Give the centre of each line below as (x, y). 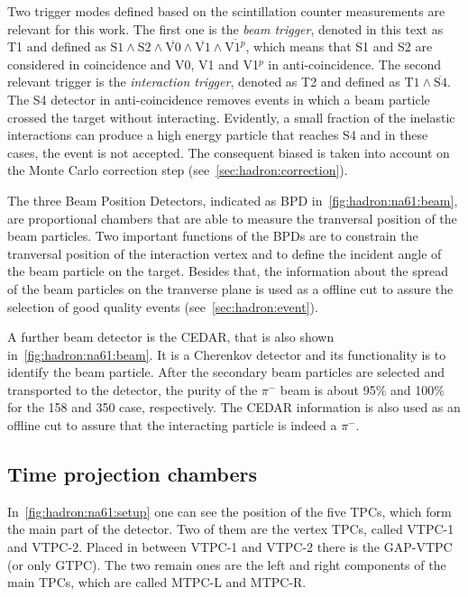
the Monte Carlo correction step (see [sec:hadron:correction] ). (178, 170)
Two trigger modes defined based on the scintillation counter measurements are (226, 11)
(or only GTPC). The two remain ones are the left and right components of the (227, 564)
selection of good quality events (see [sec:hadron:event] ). (163, 306)
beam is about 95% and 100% (362, 389)
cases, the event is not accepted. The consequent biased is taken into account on (229, 152)
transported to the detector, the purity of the (133, 389)
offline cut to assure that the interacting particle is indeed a (172, 425)
